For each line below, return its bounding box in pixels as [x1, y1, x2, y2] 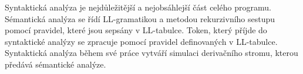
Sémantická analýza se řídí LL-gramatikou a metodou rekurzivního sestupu [5, 12, 275, 24]
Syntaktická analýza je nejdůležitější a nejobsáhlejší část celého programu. [5, 1, 271, 13]
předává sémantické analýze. [5, 58, 106, 70]
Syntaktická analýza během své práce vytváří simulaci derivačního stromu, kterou [5, 47, 298, 59]
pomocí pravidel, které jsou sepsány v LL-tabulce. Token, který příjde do [5, 24, 267, 36]
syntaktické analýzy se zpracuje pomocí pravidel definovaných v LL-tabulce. [5, 35, 278, 47]
